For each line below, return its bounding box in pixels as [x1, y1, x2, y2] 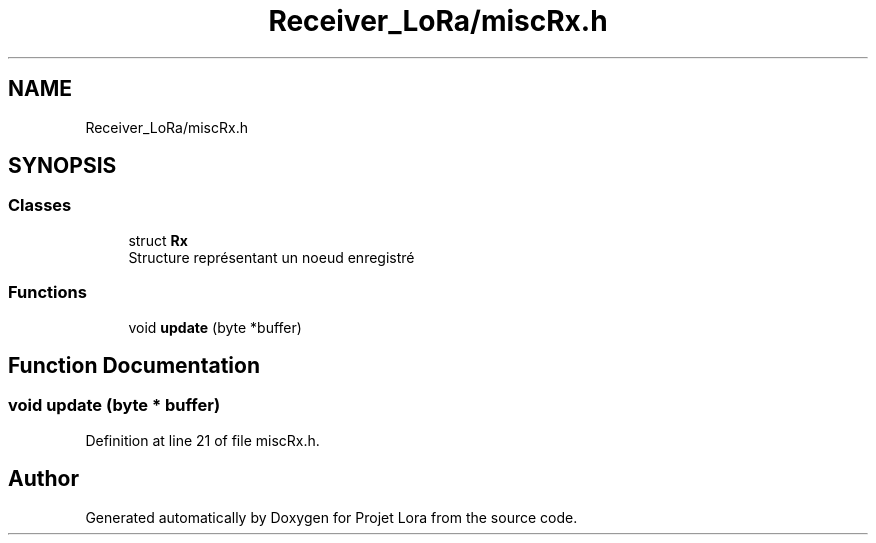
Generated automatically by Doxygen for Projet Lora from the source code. [85, 508, 578, 526]
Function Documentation [8, 352, 260, 378]
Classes [8, 195, 72, 216]
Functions [8, 282, 87, 303]
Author [8, 466, 79, 492]
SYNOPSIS [8, 153, 117, 179]
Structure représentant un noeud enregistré [128, 248, 415, 266]
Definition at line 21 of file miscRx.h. [85, 431, 320, 449]
